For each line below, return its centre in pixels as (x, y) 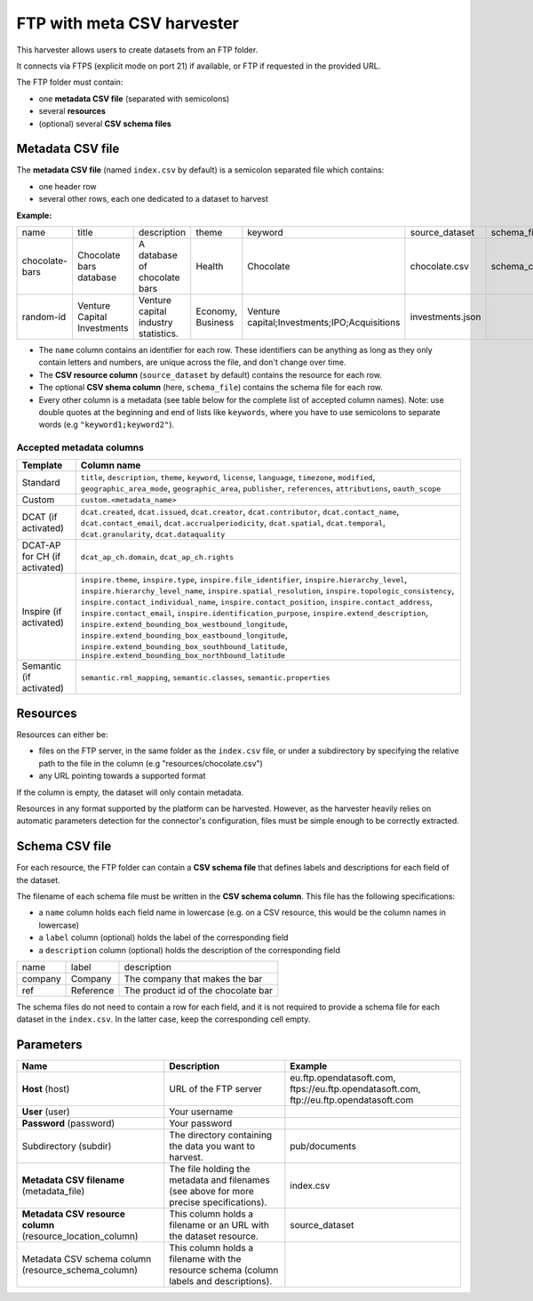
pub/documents (323, 1146)
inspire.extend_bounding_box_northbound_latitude (183, 656)
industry (155, 322)
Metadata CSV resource (74, 1214)
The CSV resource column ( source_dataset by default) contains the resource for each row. (210, 374)
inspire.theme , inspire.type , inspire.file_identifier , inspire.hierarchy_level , (244, 580)
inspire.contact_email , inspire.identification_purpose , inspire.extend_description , (255, 613)
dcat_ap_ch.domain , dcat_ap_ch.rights (157, 557)
